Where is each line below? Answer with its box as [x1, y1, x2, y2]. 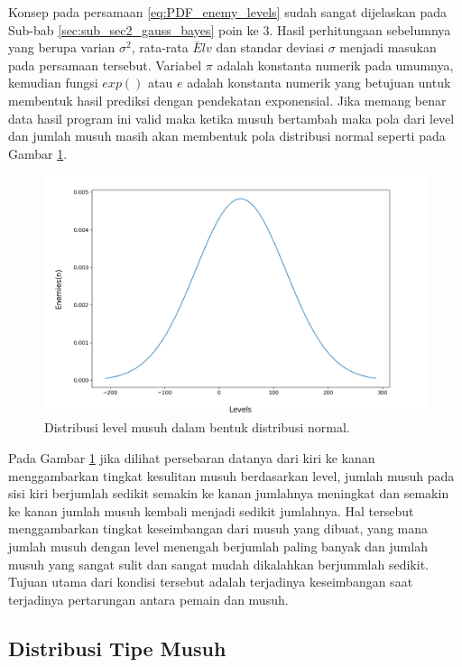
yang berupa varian [8, 38, 115, 57]
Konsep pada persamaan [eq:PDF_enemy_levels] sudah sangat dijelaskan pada [8, 3, 448, 21]
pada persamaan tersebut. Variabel [8, 55, 202, 74]
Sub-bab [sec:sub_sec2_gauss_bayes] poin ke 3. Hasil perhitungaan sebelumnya [8, 20, 451, 39]
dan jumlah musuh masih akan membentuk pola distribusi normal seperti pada [8, 126, 446, 145]
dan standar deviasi [216, 38, 325, 57]
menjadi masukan [339, 38, 437, 57]
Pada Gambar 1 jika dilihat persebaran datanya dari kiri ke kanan [8, 448, 375, 467]
